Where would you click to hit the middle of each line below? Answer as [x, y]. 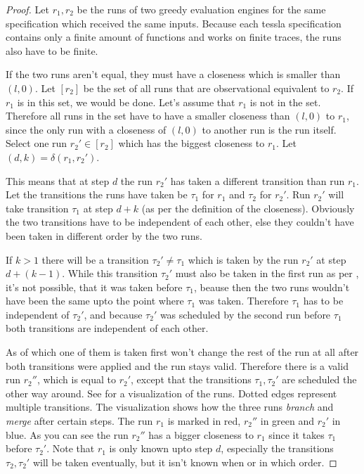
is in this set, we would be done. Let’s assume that [126, 102]
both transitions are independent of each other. [107, 328]
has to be [323, 301]
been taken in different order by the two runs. [104, 235]
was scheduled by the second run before [245, 314]
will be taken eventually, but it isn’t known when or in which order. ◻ [185, 462]
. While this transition [110, 273]
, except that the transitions [191, 379]
